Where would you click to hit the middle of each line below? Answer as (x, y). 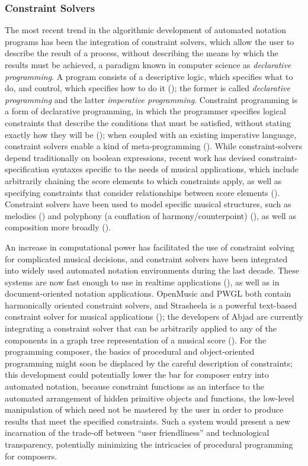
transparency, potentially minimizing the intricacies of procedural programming (149, 444)
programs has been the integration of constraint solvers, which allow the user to (150, 41)
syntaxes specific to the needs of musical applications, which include (175, 169)
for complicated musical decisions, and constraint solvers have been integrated (146, 258)
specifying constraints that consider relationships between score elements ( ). (142, 192)
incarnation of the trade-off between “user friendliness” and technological (137, 433)
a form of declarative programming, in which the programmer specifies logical (145, 111)
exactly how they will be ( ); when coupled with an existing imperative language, (151, 134)
